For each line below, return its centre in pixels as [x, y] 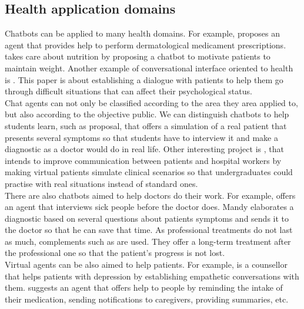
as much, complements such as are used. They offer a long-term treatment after [148, 241]
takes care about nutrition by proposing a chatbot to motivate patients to [138, 56]
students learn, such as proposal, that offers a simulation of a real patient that [146, 125]
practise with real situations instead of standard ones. [101, 183]
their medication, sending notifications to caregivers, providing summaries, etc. [147, 299]
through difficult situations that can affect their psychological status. [128, 91]
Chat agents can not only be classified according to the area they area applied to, [151, 102]
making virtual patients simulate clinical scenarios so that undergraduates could [149, 172]
